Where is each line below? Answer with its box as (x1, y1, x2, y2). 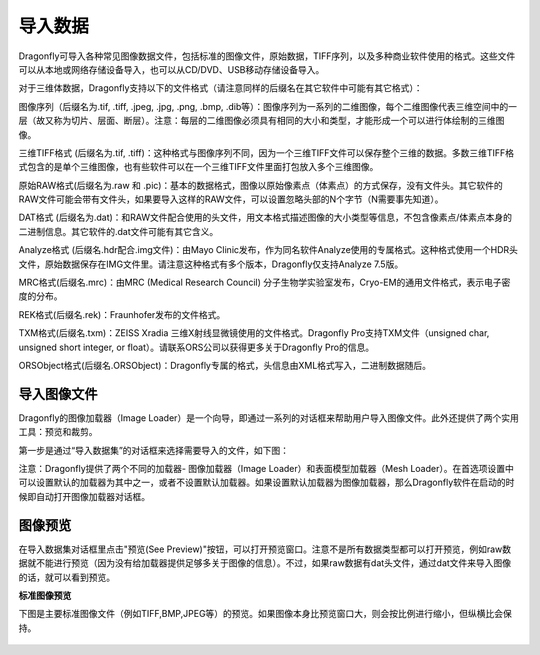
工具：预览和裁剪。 (18, 426, 98, 438)
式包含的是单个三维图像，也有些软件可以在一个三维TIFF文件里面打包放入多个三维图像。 (18, 161, 379, 173)
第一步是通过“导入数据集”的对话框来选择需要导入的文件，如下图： (18, 444, 290, 456)
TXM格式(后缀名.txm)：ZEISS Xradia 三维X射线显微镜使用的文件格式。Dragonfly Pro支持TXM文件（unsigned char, (18, 327, 490, 339)
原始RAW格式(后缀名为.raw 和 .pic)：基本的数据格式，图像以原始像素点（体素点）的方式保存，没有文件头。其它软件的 (18, 179, 504, 191)
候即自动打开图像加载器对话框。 (18, 490, 150, 502)
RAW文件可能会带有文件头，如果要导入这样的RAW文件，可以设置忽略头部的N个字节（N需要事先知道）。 (18, 193, 444, 205)
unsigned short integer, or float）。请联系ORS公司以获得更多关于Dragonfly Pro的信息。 (18, 341, 375, 353)
